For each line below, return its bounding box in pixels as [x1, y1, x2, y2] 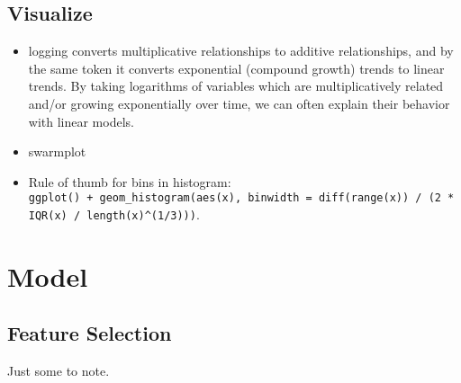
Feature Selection [7, 319, 172, 347]
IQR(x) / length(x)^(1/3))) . [28, 205, 200, 224]
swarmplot [28, 142, 86, 161]
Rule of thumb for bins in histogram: [28, 172, 231, 191]
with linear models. [28, 111, 134, 130]
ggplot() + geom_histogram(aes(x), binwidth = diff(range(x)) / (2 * [28, 191, 455, 205]
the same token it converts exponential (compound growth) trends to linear [28, 58, 445, 77]
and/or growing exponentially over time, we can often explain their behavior [28, 94, 450, 112]
